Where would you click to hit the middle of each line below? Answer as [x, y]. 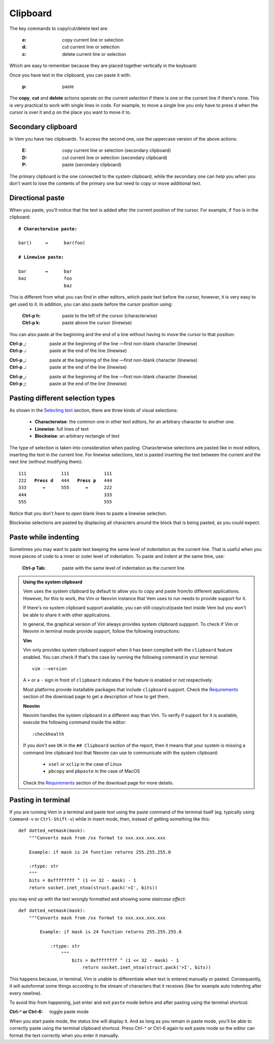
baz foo [45, 279]
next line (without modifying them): [46, 462]
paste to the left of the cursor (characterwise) [110, 315]
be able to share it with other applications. [67, 615]
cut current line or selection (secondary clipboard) [115, 157]
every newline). [25, 993]
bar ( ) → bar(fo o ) [52, 243]
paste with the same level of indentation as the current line [123, 568]
